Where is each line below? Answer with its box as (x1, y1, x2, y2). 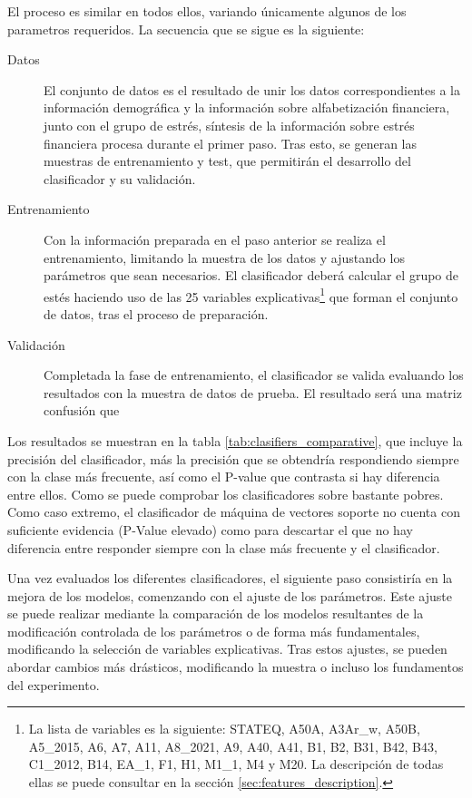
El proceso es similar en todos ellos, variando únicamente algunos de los (7, 2, 407, 20)
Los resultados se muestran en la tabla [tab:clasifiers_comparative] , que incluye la (7, 431, 463, 450)
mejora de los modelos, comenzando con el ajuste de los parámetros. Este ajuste (7, 586, 453, 605)
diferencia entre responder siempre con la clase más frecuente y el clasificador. (7, 538, 440, 557)
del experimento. (7, 675, 100, 694)
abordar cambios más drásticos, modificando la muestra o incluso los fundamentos (7, 657, 464, 676)
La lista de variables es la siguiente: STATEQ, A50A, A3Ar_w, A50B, (28, 719, 420, 738)
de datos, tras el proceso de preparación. (44, 304, 269, 323)
